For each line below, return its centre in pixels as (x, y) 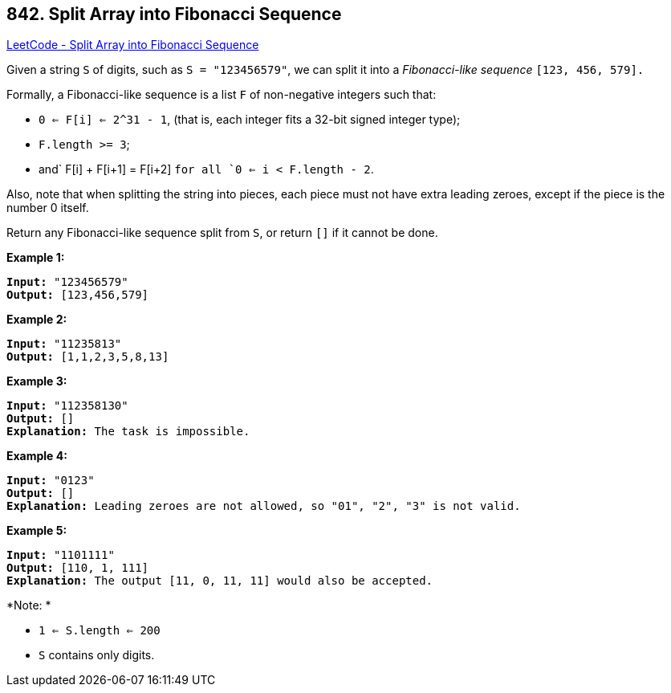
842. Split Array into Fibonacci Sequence (174, 14)
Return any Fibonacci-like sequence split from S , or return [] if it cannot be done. (222, 233)
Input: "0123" (51, 481)
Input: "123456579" (67, 282)
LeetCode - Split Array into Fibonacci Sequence (133, 45)
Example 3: (37, 381)
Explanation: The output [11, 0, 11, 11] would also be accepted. (220, 581)
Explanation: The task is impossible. (128, 432)
